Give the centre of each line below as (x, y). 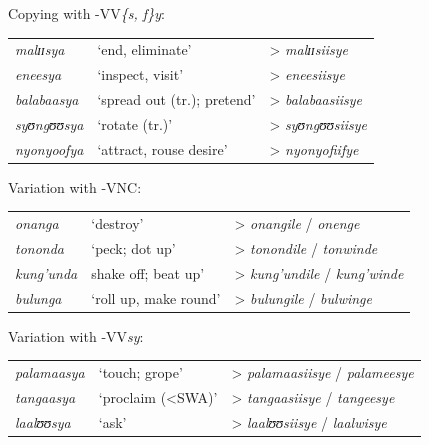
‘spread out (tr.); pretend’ (176, 99)
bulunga (38, 297)
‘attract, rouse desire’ (162, 148)
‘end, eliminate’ (144, 49)
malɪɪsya (40, 49)
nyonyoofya (49, 148)
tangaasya (45, 396)
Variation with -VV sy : (76, 335)
